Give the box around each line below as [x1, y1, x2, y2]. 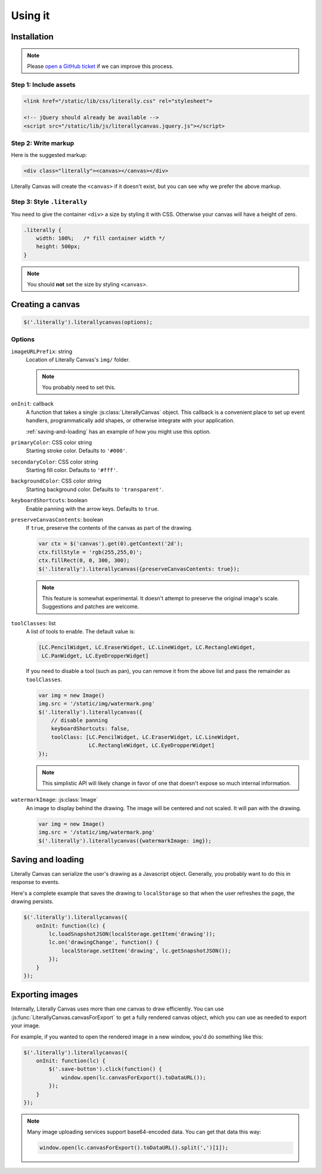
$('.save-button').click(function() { [48, 1065, 162, 1073]
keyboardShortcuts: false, [51, 725, 131, 732]
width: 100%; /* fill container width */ [36, 234, 165, 242]
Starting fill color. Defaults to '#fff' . [26, 466, 118, 474]
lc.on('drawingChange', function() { [48, 939, 159, 946]
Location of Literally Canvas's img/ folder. [26, 356, 131, 363]
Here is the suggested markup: [11, 152, 88, 159]
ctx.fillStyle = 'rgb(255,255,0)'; [38, 549, 143, 555]
